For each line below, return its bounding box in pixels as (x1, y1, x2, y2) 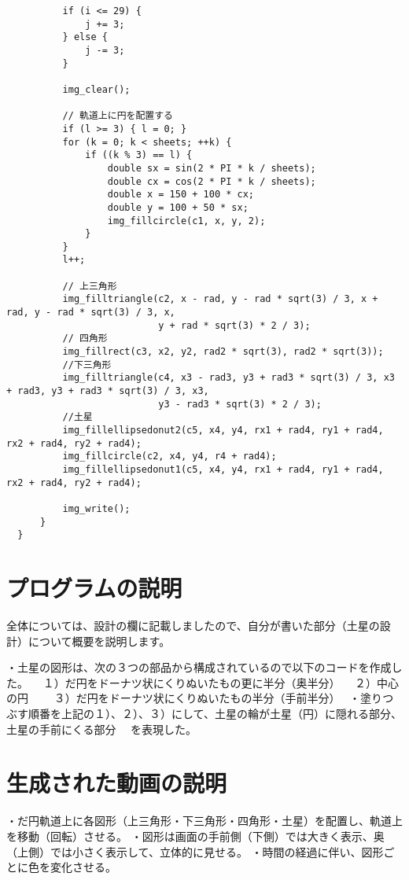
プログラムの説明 (6, 572, 182, 604)
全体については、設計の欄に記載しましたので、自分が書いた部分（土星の (6, 617, 380, 634)
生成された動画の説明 (6, 767, 227, 799)
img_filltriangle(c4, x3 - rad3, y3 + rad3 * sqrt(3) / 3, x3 (62, 372, 395, 384)
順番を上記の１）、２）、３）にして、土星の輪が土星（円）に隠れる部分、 (28, 705, 402, 721)
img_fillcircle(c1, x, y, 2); (107, 215, 266, 226)
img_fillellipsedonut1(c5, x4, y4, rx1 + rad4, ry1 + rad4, (62, 463, 384, 475)
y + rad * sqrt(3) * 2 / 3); (158, 319, 311, 331)
